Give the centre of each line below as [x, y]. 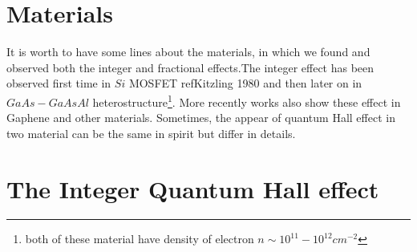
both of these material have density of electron [140, 239]
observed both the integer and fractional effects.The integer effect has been [190, 67]
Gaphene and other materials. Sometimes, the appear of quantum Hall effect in [201, 118]
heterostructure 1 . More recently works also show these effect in [247, 100]
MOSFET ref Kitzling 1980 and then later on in [245, 83]
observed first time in [59, 83]
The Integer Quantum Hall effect [193, 188]
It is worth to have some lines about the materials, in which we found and [188, 52]
